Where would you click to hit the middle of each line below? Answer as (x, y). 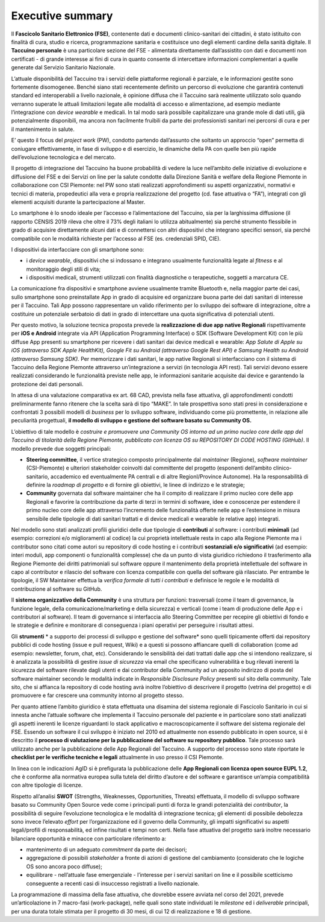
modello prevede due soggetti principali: (61, 448)
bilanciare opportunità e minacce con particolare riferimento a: (89, 838)
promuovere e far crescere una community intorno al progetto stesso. (97, 695)
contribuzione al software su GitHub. (57, 589)
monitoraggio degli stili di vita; (63, 269)
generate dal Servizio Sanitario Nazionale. (63, 68)
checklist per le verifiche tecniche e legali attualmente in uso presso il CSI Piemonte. (117, 757)
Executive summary (62, 16)
